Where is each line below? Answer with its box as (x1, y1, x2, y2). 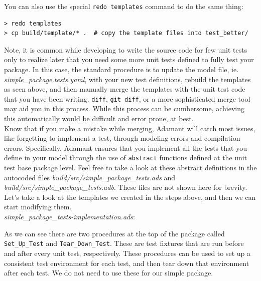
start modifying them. (4, 201, 72, 212)
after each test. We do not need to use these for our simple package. (4, 267, 213, 278)
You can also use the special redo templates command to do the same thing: (4, 1, 243, 11)
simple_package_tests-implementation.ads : (4, 211, 135, 222)
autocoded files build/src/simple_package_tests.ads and (4, 172, 176, 182)
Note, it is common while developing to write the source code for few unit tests (4, 44, 247, 55)
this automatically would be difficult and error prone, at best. (4, 113, 194, 124)
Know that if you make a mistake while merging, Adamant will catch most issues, (4, 123, 255, 133)
